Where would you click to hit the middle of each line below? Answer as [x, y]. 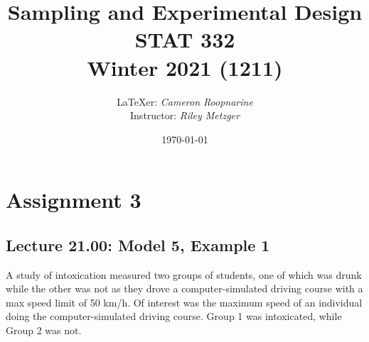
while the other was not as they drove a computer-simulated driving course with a [184, 288]
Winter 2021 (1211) [185, 67]
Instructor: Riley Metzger [185, 115]
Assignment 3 [74, 200]
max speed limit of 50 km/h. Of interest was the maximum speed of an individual [184, 302]
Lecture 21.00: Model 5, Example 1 [138, 244]
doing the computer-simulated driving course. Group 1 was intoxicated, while [174, 316]
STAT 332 [185, 39]
